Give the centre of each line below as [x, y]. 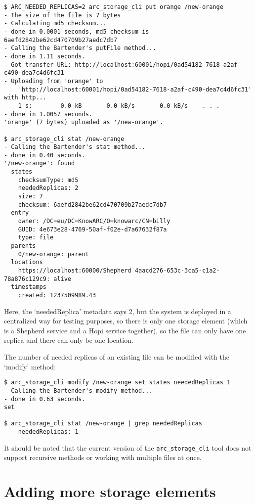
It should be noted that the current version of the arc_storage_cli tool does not [128, 447]
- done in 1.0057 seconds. [48, 114]
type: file [36, 238]
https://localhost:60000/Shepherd [75, 271]
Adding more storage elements [110, 491]
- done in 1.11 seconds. [45, 56]
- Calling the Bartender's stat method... [75, 147]
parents [23, 246]
